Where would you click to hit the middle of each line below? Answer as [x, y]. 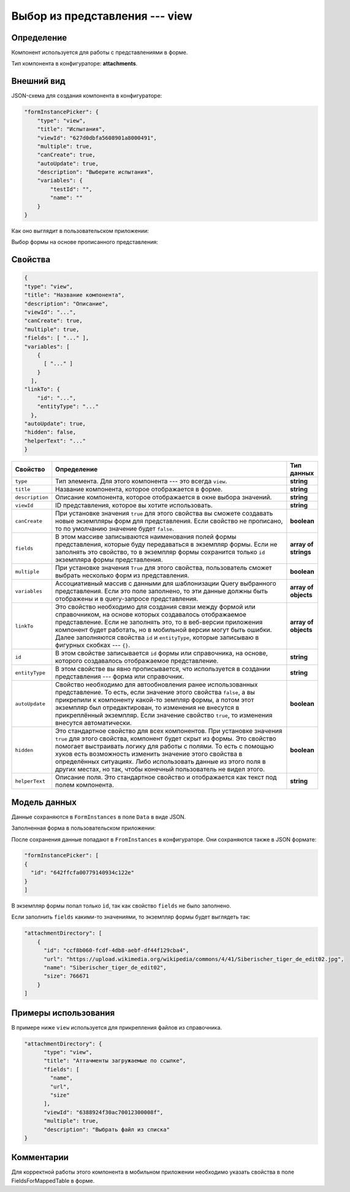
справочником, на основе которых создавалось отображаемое [151, 615]
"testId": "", [71, 189]
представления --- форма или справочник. [120, 677]
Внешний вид [38, 81]
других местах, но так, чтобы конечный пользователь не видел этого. [160, 769]
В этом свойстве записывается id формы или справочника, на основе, [162, 653]
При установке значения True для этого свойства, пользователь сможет [164, 568]
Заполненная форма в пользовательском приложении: [84, 828]
